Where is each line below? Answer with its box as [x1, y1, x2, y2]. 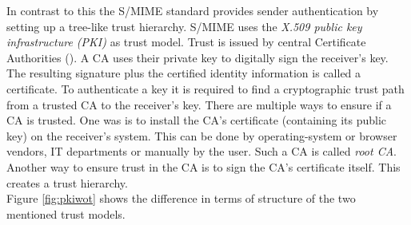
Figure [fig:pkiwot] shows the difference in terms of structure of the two [6, 190, 356, 207]
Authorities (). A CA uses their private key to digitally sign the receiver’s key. [6, 49, 389, 65]
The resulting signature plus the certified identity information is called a [6, 65, 361, 81]
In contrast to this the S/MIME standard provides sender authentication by [6, 2, 379, 18]
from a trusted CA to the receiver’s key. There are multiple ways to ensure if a [6, 96, 392, 112]
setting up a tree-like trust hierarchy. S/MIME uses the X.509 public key [6, 18, 362, 34]
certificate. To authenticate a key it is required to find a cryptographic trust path [6, 80, 405, 97]
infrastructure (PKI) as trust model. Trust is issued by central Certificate [6, 34, 366, 50]
